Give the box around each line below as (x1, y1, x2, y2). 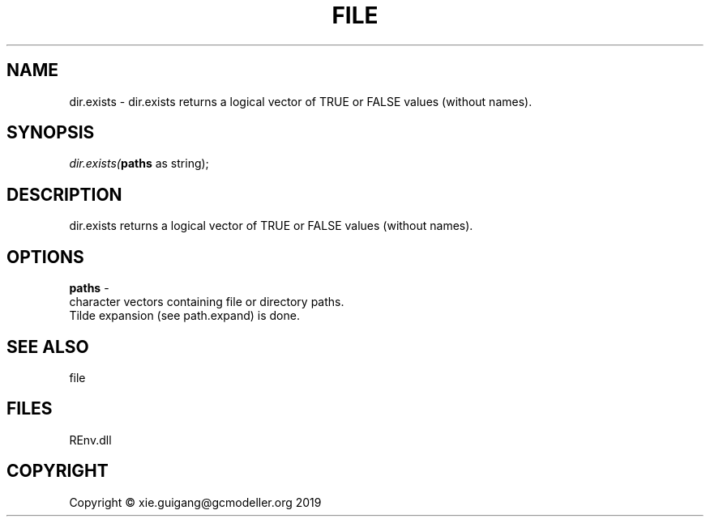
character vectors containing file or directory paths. (69, 295, 344, 309)
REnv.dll (69, 432, 112, 447)
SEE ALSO (6, 336, 89, 357)
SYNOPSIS (6, 122, 95, 143)
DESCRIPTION (6, 184, 122, 205)
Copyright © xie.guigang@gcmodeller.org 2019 (69, 495, 322, 509)
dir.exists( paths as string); (69, 156, 209, 171)
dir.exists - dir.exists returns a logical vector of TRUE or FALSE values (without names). (69, 94, 532, 108)
